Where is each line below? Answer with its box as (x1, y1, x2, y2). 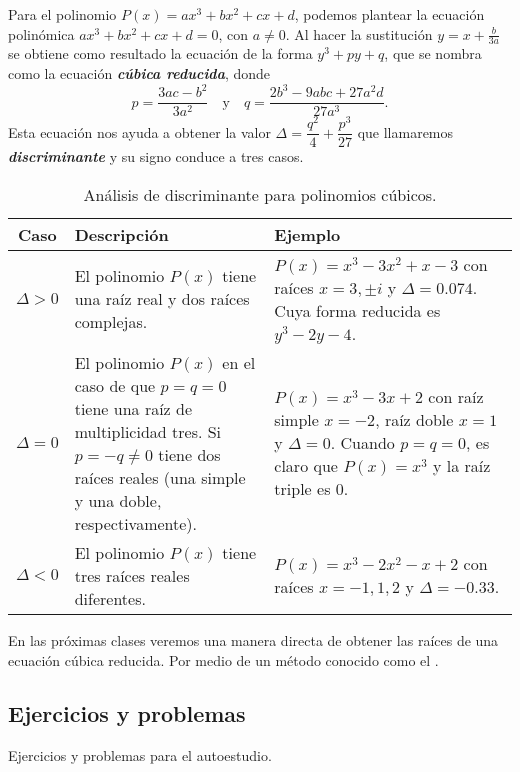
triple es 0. (274, 477, 349, 501)
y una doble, (74, 488, 162, 512)
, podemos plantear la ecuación (294, 4, 485, 24)
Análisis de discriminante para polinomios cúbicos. (83, 182, 437, 206)
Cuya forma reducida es (274, 298, 441, 322)
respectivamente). (74, 511, 198, 535)
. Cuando (330, 431, 395, 455)
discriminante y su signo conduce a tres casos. (8, 146, 304, 167)
